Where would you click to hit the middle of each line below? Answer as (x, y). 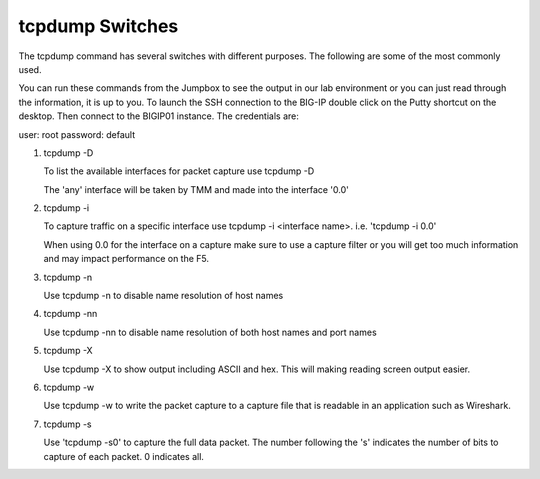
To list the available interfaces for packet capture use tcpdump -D (179, 171)
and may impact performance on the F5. (126, 259)
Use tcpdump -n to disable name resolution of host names (163, 296)
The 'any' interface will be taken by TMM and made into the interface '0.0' (196, 189)
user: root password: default (76, 134)
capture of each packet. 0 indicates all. (124, 456)
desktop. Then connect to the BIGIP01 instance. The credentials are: (158, 116)
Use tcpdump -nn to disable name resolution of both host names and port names (210, 332)
